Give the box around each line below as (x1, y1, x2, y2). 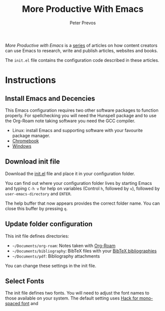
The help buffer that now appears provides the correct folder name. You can (5, 200, 160, 206)
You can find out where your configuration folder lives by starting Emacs (5, 180, 152, 186)
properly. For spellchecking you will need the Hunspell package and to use (5, 112, 157, 118)
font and (21, 301, 38, 307)
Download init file (5, 157, 60, 166)
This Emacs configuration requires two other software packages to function (5, 107, 159, 113)
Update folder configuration (5, 220, 93, 228)
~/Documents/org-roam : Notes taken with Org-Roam (12, 242, 116, 248)
